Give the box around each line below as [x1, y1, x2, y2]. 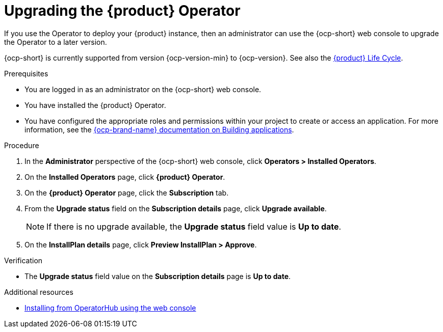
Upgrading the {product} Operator [4, 2, 241, 19]
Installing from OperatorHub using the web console [24, 303, 196, 312]
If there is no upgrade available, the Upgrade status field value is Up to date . [46, 221, 342, 232]
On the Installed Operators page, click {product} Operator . [24, 172, 225, 181]
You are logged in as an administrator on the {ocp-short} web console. [24, 85, 262, 94]
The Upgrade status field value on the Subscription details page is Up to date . [24, 271, 291, 281]
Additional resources [4, 287, 73, 296]
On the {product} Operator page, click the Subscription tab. [24, 188, 229, 197]
